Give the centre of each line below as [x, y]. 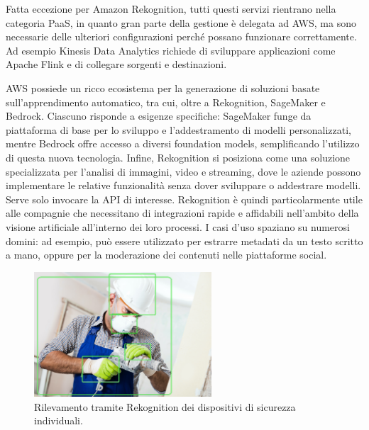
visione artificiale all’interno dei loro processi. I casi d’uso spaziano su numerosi [178, 226]
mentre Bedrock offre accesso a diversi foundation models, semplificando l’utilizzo [183, 143]
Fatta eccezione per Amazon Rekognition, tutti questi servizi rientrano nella [171, 9]
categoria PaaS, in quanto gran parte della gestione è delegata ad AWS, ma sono [181, 22]
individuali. [59, 420]
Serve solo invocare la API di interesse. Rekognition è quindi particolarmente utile [184, 199]
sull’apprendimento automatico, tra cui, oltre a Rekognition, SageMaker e [166, 102]
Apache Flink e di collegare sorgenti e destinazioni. [116, 64]
